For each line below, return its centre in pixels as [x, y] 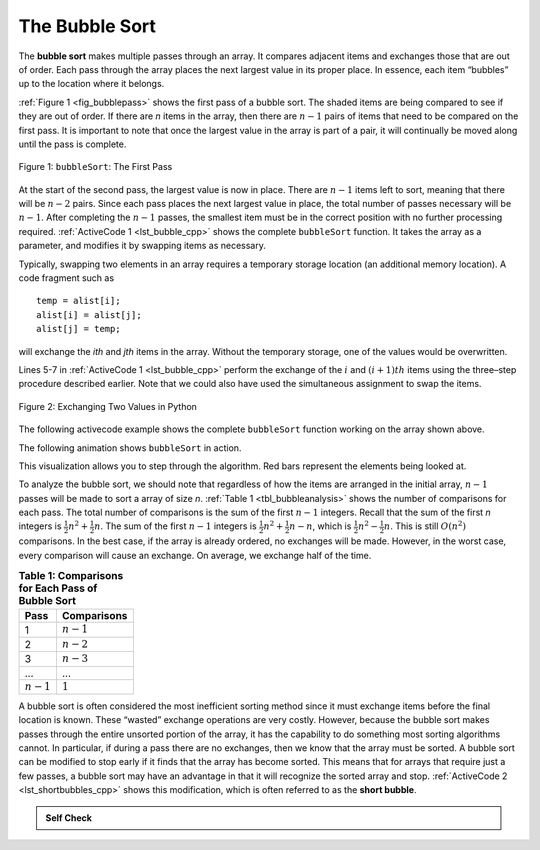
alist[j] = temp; [78, 329]
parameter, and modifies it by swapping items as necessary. [142, 246]
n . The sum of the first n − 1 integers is [175, 526]
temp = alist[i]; [78, 301]
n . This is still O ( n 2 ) [425, 525]
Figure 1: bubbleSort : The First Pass [95, 167]
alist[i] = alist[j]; [89, 314]
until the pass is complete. [72, 144]
